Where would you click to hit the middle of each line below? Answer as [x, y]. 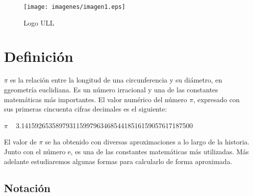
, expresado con [216, 99]
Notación [27, 187]
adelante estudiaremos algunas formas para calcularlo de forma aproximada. [118, 161]
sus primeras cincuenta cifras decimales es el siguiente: [86, 109]
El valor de [20, 142]
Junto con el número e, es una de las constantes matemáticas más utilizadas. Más [126, 151]
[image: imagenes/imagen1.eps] [75, 7]
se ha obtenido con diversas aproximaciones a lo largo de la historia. [147, 142]
